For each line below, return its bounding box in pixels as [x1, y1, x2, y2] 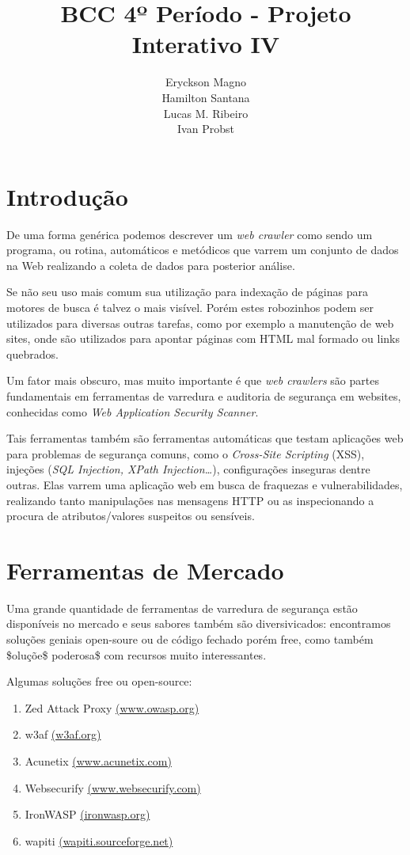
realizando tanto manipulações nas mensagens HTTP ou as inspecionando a [6, 492, 374, 508]
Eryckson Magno [165, 74, 247, 90]
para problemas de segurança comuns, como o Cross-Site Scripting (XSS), [6, 445, 365, 462]
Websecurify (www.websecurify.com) [25, 779, 201, 796]
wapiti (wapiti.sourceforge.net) [25, 832, 173, 849]
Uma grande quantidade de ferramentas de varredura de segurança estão [6, 599, 358, 616]
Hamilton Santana [161, 89, 250, 105]
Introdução [6, 180, 128, 212]
